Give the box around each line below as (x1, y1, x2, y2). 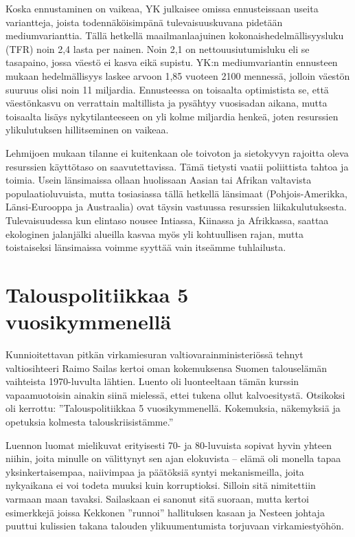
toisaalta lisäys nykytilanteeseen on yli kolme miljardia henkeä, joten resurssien (5, 109, 339, 123)
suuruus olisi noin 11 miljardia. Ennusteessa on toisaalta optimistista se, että (5, 82, 329, 96)
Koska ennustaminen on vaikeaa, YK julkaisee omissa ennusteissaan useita (5, 1, 319, 15)
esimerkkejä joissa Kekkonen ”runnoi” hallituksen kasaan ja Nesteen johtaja (5, 505, 325, 519)
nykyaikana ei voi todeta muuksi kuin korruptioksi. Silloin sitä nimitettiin (5, 478, 316, 492)
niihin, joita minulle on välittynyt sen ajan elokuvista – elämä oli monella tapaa (5, 451, 341, 465)
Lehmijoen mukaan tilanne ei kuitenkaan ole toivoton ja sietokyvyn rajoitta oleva (5, 145, 349, 160)
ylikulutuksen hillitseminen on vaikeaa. (5, 122, 169, 137)
